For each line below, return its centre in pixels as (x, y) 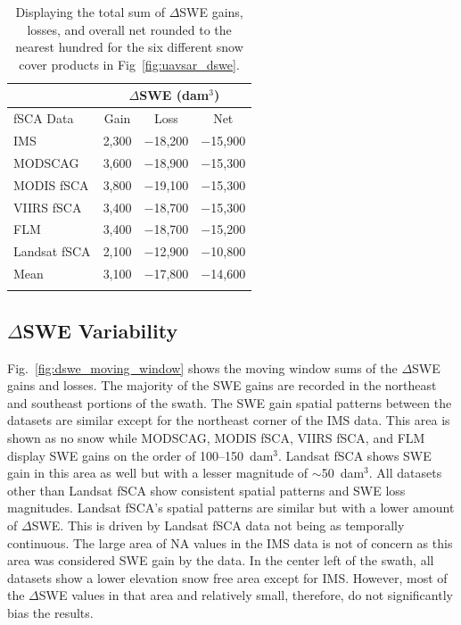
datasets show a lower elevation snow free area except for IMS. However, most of (227, 577)
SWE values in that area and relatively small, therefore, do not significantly (246, 595)
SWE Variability (100, 330)
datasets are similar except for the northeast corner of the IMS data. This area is (229, 420)
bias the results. (50, 612)
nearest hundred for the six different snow (129, 47)
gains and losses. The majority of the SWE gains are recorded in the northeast (222, 385)
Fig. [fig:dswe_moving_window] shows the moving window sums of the (202, 367)
